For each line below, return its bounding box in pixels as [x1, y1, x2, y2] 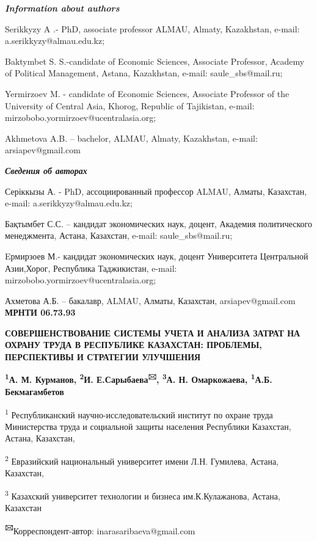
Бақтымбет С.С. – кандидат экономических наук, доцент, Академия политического [5, 217, 313, 230]
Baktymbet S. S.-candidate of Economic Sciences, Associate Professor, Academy [5, 54, 305, 67]
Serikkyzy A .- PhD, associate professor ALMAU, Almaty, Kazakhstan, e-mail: [5, 22, 300, 35]
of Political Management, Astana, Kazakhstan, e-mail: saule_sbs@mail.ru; [5, 67, 283, 79]
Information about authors [5, 2, 120, 14]
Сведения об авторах [5, 164, 87, 176]
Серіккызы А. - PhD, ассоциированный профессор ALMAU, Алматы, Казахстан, [5, 184, 307, 197]
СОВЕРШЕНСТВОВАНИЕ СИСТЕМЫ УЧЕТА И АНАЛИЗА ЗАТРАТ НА [5, 326, 301, 339]
